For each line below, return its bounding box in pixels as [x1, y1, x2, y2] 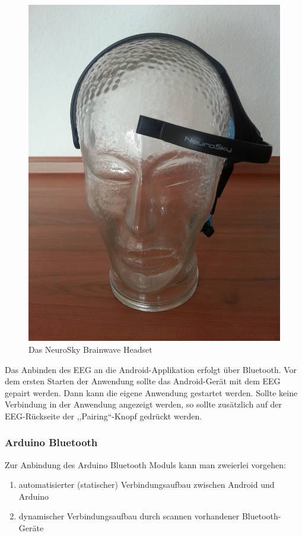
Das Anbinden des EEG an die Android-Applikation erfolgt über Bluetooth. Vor [5, 363, 297, 375]
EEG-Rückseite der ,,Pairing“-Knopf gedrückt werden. [5, 409, 202, 422]
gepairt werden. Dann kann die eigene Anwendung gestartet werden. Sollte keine [5, 386, 298, 399]
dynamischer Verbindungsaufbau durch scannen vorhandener [18, 510, 240, 522]
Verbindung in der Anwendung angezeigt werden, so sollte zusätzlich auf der [5, 398, 282, 410]
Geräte [18, 522, 44, 534]
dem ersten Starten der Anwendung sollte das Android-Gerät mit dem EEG [5, 375, 281, 387]
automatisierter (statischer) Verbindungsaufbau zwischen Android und [18, 478, 275, 491]
